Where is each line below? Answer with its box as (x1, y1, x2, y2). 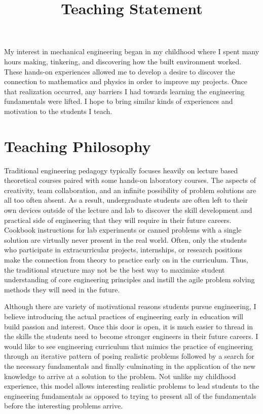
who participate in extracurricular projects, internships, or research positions (4, 244, 242, 255)
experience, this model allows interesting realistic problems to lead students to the (4, 381, 259, 391)
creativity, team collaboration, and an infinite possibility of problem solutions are (4, 184, 256, 195)
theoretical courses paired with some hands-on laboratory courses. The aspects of (4, 175, 256, 185)
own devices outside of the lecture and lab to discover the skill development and (4, 205, 252, 215)
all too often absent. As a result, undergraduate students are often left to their (4, 195, 248, 205)
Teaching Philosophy (4, 135, 151, 156)
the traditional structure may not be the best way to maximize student (4, 264, 225, 275)
